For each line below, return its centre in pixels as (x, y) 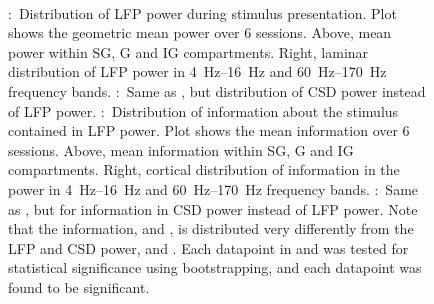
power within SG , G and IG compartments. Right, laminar (188, 51)
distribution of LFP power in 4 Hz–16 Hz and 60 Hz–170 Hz (197, 71)
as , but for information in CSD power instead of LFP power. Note (213, 208)
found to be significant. (79, 286)
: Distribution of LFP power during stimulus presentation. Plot (202, 12)
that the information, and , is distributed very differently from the (211, 228)
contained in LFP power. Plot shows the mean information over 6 (209, 130)
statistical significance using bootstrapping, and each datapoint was (215, 267)
